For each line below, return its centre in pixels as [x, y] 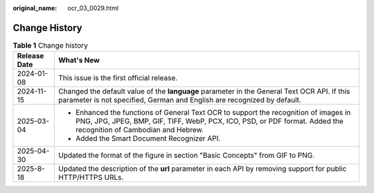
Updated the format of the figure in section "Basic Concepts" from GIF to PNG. [187, 156]
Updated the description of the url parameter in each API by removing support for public [203, 169]
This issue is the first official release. [118, 78]
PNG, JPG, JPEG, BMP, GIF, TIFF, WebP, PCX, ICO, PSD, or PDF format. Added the [210, 121]
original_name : [35, 8]
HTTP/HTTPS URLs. [91, 178]
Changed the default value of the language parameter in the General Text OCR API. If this [204, 91]
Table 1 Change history [50, 46]
